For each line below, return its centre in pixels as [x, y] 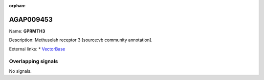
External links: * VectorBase [37, 49]
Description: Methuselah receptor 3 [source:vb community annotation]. [81, 40]
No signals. [20, 71]
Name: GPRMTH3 [27, 31]
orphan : [17, 6]
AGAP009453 [31, 19]
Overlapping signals [33, 62]
